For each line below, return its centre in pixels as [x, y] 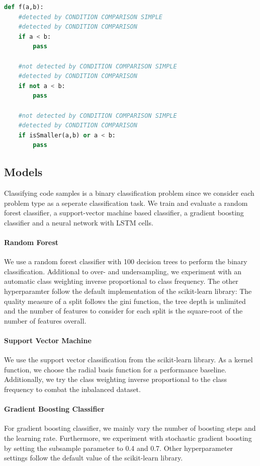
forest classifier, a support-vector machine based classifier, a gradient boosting [124, 213]
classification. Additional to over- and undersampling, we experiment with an [123, 271]
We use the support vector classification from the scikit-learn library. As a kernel [128, 360]
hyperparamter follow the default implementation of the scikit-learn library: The [128, 291]
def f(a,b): [24, 7]
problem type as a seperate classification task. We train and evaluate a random [126, 203]
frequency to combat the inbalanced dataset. [72, 389]
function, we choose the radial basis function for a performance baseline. [115, 369]
